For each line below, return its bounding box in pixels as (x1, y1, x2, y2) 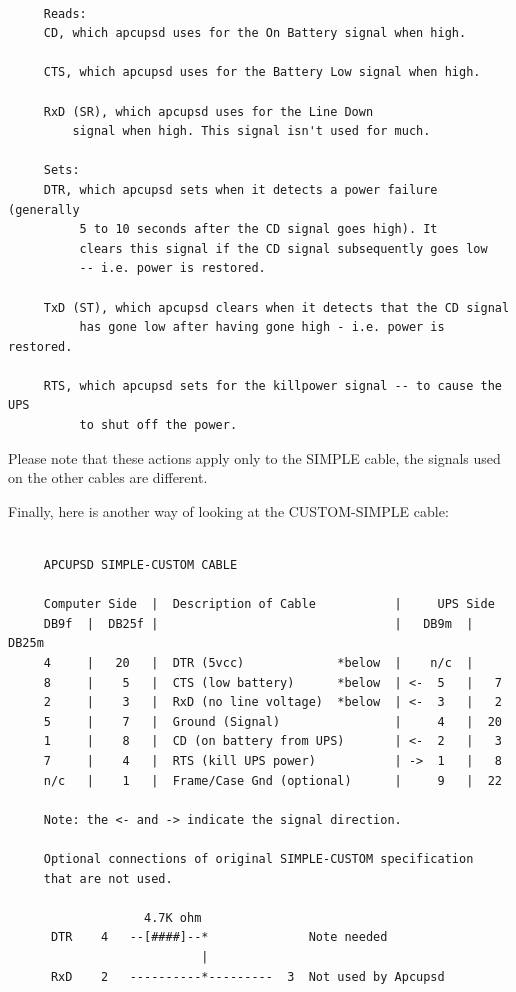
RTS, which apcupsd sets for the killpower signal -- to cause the (43, 378, 502, 393)
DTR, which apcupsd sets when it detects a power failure (43, 182, 438, 197)
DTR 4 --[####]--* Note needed (50, 930, 388, 945)
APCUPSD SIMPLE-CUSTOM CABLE (43, 558, 238, 573)
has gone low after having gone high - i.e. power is (79, 320, 445, 335)
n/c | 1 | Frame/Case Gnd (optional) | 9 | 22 (43, 773, 502, 788)
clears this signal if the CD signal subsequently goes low (79, 241, 488, 256)
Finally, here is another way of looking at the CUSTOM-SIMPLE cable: (8, 500, 449, 521)
